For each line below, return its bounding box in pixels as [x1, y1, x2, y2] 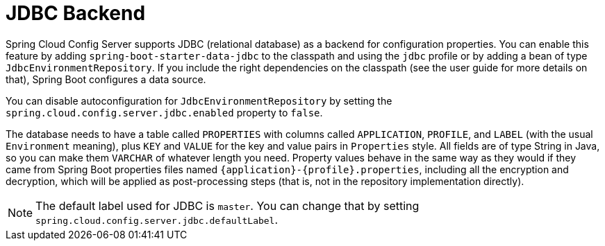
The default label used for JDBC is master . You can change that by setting [35, 198, 420, 213]
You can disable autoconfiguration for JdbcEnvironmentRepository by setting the [6, 94, 392, 107]
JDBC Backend [6, 1, 146, 25]
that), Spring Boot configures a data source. [6, 73, 206, 85]
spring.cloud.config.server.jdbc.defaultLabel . [35, 212, 279, 227]
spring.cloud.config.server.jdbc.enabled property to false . [6, 106, 323, 118]
